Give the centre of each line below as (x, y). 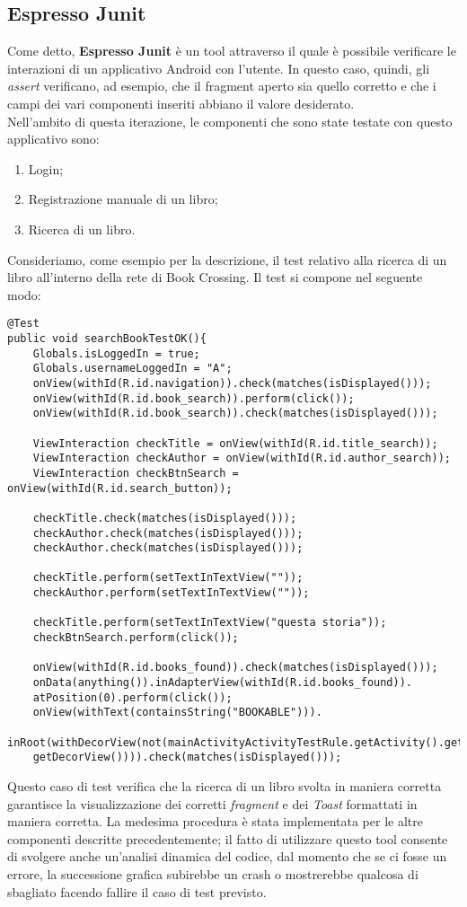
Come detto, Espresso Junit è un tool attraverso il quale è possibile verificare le (232, 51)
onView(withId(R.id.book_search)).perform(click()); (194, 398)
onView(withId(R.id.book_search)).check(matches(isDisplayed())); (235, 414)
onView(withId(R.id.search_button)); (120, 488)
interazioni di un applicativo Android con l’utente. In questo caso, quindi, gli (219, 68)
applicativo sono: (53, 139)
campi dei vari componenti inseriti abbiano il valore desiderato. (181, 103)
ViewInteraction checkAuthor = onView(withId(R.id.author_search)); (242, 458)
